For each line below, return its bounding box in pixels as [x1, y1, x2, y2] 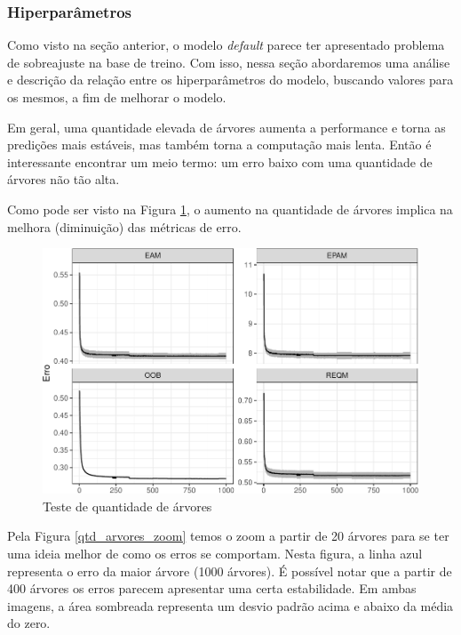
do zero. [7, 614, 51, 632]
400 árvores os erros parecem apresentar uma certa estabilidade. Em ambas [7, 579, 417, 598]
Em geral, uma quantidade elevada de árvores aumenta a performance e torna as [7, 117, 446, 136]
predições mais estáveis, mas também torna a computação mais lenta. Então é [7, 135, 432, 154]
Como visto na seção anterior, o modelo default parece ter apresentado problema [7, 36, 445, 54]
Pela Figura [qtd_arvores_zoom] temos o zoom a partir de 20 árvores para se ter [7, 526, 449, 545]
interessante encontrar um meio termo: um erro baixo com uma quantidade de [7, 152, 433, 171]
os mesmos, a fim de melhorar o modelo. [7, 88, 227, 106]
